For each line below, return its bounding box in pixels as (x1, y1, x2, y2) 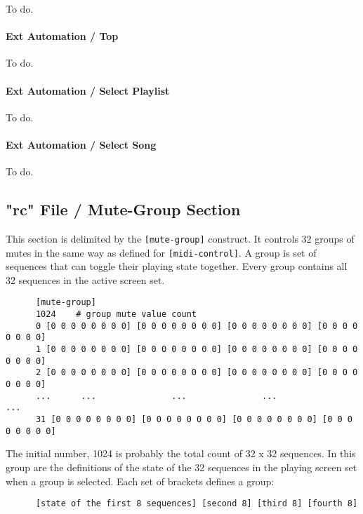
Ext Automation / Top (6, 29, 119, 43)
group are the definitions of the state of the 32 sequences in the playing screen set (6, 459, 357, 474)
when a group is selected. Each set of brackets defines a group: (6, 473, 275, 488)
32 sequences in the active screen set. (6, 272, 165, 287)
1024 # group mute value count (35, 309, 197, 320)
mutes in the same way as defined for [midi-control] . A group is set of (6, 245, 317, 259)
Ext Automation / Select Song (6, 137, 157, 151)
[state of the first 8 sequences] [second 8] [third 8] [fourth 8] (35, 499, 358, 509)
